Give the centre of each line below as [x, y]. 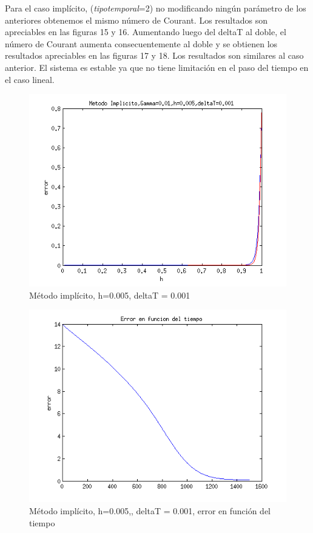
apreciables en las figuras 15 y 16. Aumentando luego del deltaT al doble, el [146, 32]
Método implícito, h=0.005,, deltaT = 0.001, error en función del [150, 510]
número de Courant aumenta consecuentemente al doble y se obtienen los [141, 43]
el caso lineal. [30, 79]
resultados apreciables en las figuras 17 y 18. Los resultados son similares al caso [154, 55]
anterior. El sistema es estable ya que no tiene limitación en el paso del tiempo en [157, 67]
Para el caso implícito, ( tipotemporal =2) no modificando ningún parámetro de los [156, 8]
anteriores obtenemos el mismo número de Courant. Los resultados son [136, 20]
